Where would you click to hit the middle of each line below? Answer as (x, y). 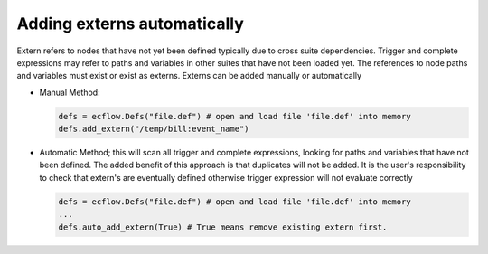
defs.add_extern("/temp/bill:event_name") (154, 129)
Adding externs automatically (130, 24)
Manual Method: (70, 92)
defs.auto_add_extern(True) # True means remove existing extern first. (223, 227)
